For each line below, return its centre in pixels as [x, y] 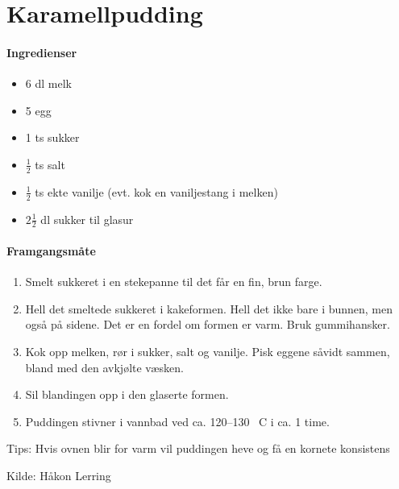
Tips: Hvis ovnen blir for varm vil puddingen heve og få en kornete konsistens [198, 448]
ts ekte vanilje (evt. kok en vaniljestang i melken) [156, 191]
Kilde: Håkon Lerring [59, 475]
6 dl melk [48, 83]
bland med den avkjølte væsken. [104, 367]
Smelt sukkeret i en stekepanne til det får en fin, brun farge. [174, 282]
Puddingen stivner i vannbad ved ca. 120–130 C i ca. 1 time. [177, 421]
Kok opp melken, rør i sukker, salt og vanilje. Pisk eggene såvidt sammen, [208, 352]
